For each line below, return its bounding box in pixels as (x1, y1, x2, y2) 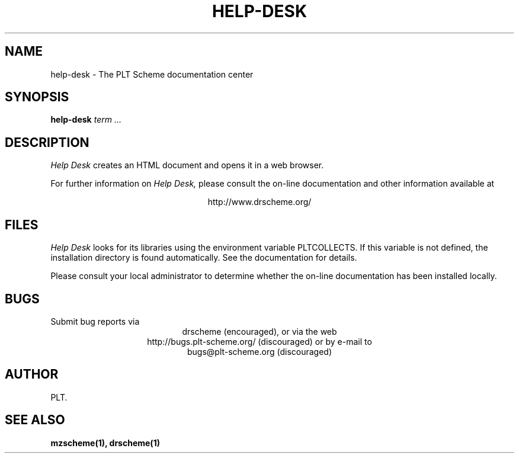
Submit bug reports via (50, 316, 140, 326)
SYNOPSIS (5, 89, 69, 105)
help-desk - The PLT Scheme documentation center (50, 69, 254, 79)
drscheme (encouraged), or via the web (182, 326, 337, 337)
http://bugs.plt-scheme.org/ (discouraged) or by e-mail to (147, 336, 372, 347)
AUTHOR (5, 367, 59, 382)
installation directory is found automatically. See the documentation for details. (50, 252, 357, 263)
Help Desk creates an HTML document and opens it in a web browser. (50, 160, 324, 171)
